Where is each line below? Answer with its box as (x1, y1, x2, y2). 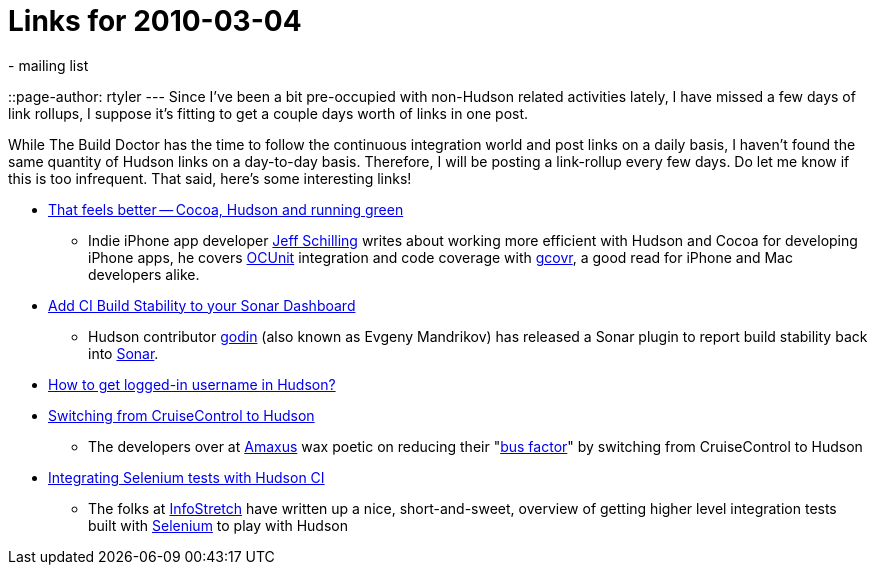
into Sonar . (88, 344, 159, 362)
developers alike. (88, 265, 200, 283)
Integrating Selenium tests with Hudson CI (48, 468, 325, 486)
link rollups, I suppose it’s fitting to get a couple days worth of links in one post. (8, 104, 529, 122)
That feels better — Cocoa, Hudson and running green (48, 200, 404, 218)
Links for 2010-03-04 (8, 4, 302, 38)
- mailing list (8, 56, 89, 74)
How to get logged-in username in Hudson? (48, 375, 336, 393)
